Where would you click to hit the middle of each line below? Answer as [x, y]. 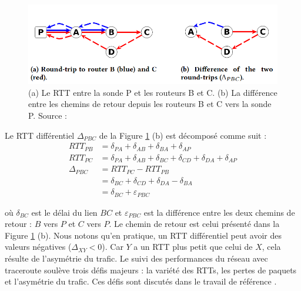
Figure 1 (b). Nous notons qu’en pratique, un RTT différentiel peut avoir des [143, 235]
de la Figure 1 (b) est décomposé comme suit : [183, 135]
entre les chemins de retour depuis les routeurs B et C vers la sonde [150, 104]
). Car [113, 247]
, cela [271, 247]
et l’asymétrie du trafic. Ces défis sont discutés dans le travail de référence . [141, 281]
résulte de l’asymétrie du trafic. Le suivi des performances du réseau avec [136, 258]
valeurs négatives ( [38, 247]
